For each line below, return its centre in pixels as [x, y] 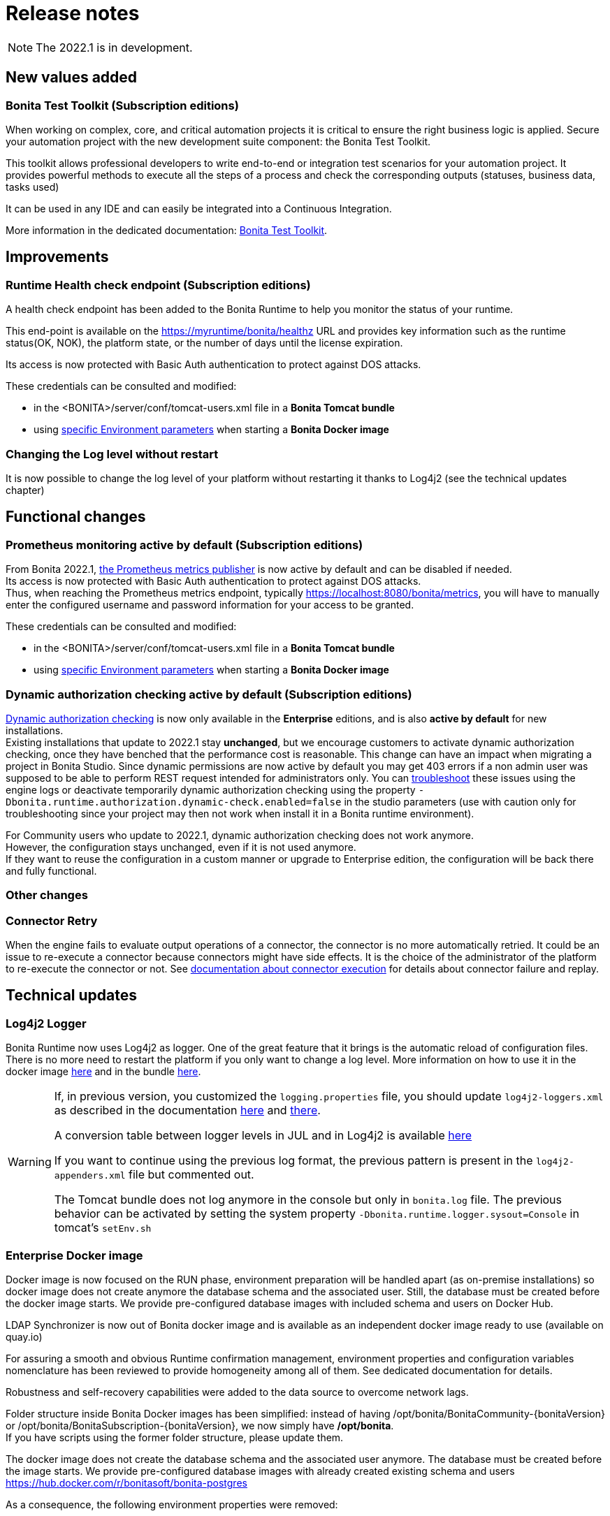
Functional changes [76, 517]
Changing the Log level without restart [112, 454]
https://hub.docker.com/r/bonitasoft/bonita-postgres [126, 1483]
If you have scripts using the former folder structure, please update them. [175, 1437]
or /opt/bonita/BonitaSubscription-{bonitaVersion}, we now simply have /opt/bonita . [200, 1426]
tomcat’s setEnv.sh [103, 1228]
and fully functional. [51, 870]
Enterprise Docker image [74, 1255]
